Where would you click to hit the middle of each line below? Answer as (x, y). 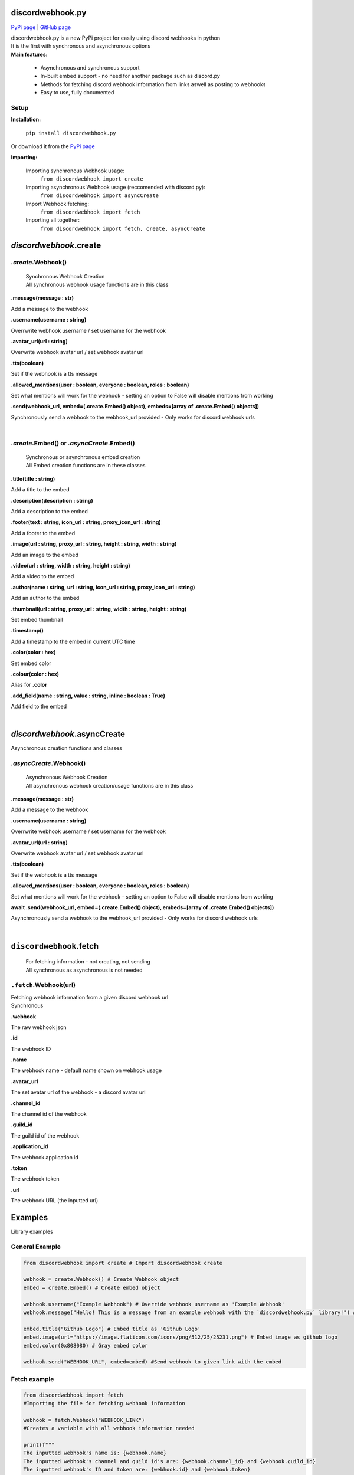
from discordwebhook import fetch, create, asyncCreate (123, 228)
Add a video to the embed (42, 576)
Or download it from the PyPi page (53, 146)
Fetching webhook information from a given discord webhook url (90, 997)
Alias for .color (29, 685)
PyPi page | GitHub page (41, 27)
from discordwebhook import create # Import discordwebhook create (123, 1263)
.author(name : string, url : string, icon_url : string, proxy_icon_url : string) (103, 587)
